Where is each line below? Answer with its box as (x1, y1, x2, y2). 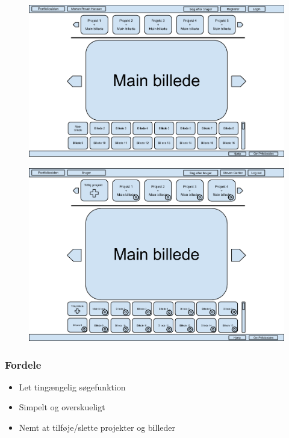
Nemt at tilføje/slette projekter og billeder (19, 421, 175, 434)
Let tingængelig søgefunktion (19, 380, 126, 393)
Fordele (5, 357, 42, 372)
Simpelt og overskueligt (19, 401, 105, 413)
